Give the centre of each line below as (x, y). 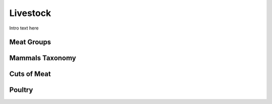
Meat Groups (30, 42)
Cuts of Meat (30, 74)
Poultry (21, 90)
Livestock (30, 13)
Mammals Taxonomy (43, 58)
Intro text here (24, 28)
